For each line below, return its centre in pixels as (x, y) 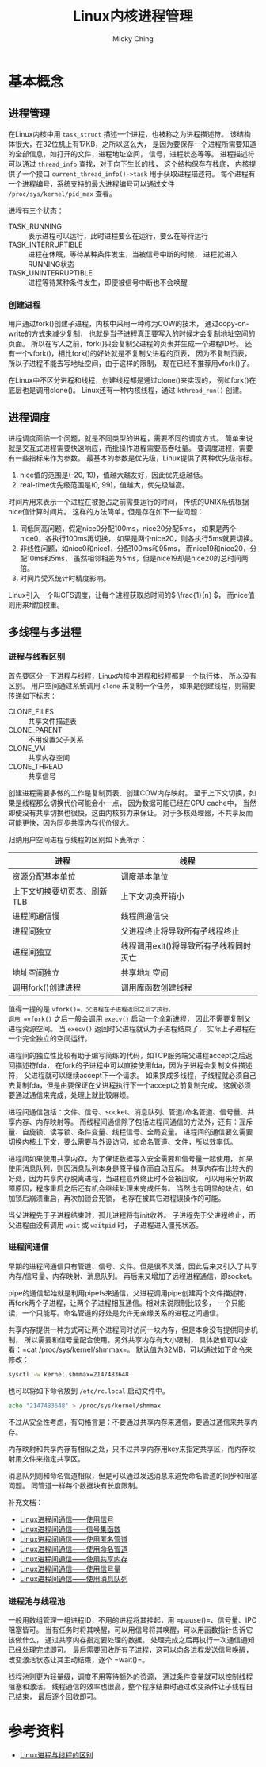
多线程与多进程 (45, 632)
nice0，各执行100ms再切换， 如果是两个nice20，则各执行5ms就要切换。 (138, 538)
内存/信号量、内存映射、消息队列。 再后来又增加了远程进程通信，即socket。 (132, 1276)
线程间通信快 (144, 916)
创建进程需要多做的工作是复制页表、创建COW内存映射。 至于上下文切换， (129, 793)
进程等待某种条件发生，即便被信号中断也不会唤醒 (108, 282)
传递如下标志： (32, 695)
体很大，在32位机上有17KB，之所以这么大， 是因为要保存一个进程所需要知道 (133, 144)
